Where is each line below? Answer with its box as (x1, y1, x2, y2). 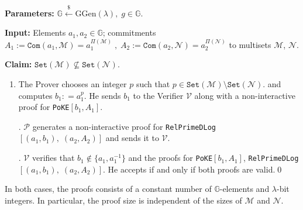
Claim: (5, 58, 32, 70)
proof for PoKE (18, 101, 70, 113)
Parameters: (5, 6, 54, 19)
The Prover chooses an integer (18, 77, 127, 89)
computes (18, 89, 53, 101)
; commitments (102, 26, 156, 39)
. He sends (84, 89, 121, 101)
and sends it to (105, 132, 159, 144)
